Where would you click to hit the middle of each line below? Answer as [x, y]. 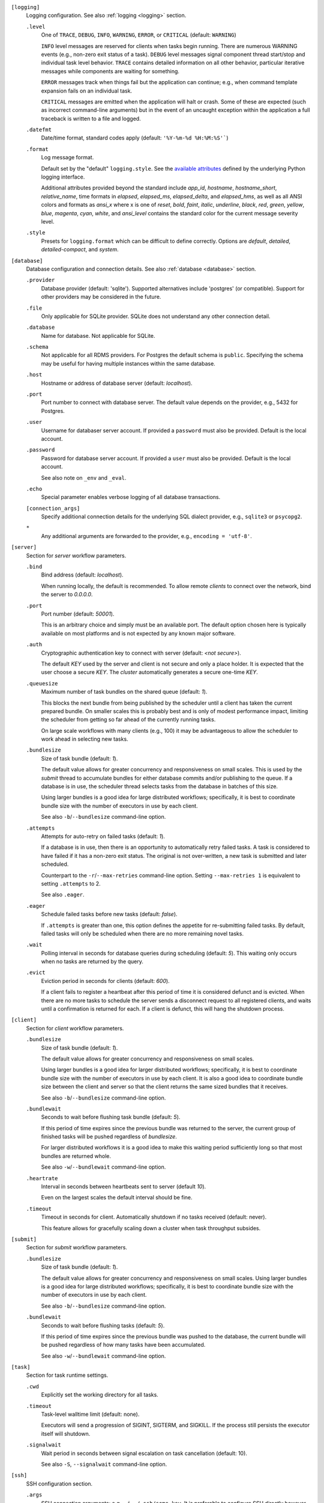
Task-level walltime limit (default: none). [90, 1414]
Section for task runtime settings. [67, 1375]
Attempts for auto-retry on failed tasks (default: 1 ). [103, 836]
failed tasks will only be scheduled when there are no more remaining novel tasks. [142, 933]
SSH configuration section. [59, 1483]
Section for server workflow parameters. [76, 556]
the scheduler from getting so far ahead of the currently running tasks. [128, 720]
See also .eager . [63, 895]
